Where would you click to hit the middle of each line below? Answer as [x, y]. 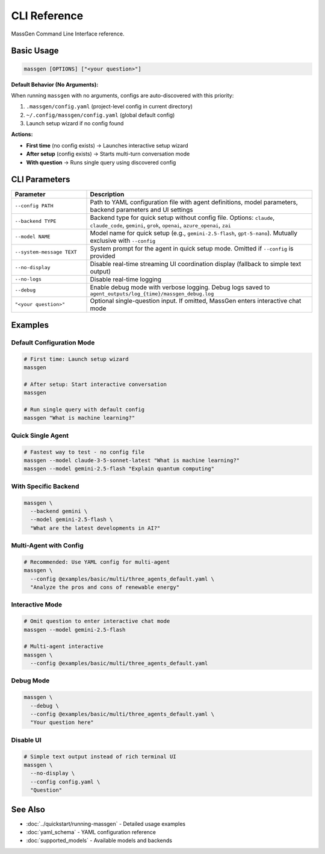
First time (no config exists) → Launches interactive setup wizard [107, 145]
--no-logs [28, 279]
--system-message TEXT [46, 252]
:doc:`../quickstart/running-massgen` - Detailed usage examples [106, 824]
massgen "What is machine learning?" [79, 418]
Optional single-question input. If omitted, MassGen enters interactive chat [196, 301]
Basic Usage [35, 51]
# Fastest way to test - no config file [84, 452]
